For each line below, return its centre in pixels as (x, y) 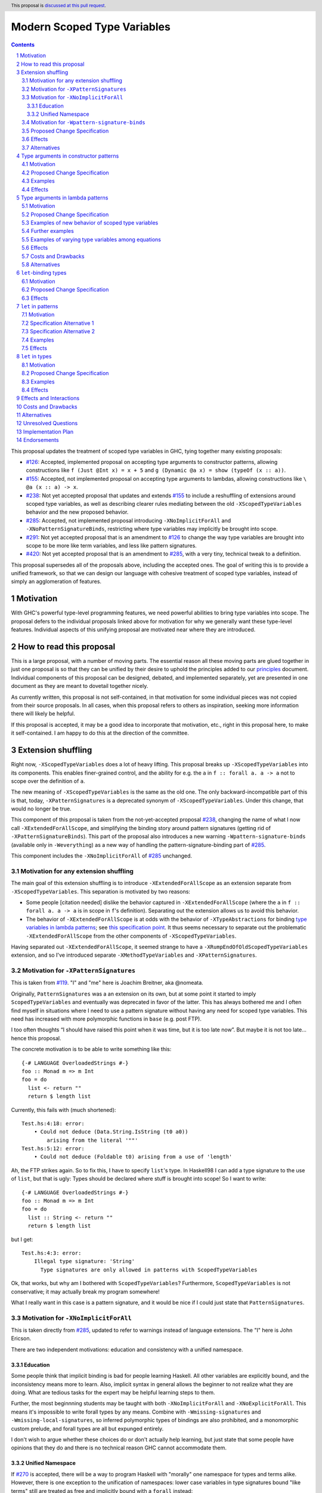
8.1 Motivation (39, 365)
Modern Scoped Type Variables (91, 27)
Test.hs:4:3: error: (52, 1253)
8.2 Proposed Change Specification (65, 373)
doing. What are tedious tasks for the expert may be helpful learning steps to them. (113, 1393)
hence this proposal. (36, 1038)
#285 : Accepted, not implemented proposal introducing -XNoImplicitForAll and (129, 520)
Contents (23, 44)
